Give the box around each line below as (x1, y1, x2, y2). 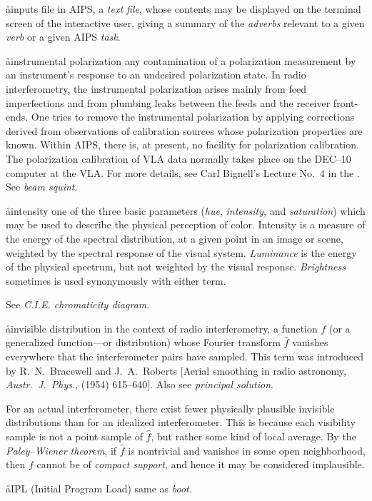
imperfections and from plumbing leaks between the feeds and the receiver (6, 95, 331, 110)
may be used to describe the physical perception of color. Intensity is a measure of (6, 217, 366, 232)
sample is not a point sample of (6, 429, 143, 444)
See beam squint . (6, 179, 78, 194)
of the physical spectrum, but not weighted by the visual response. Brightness (6, 259, 346, 274)
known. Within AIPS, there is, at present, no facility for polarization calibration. (6, 137, 359, 152)
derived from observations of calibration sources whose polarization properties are (6, 123, 363, 138)
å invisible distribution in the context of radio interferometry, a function (6, 320, 318, 335)
